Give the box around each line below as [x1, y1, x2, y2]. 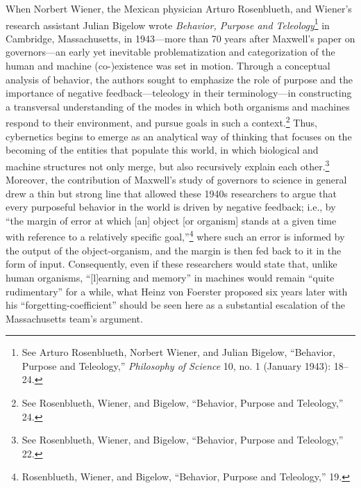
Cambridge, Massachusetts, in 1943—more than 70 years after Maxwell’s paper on [6, 31, 355, 45]
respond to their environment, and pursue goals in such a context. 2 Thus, [6, 113, 317, 130]
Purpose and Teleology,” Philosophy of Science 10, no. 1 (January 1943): [22, 358, 331, 373]
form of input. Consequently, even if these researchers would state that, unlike [6, 257, 337, 271]
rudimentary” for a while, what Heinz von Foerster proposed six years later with [6, 284, 348, 298]
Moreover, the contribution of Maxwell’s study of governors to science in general [6, 172, 347, 187]
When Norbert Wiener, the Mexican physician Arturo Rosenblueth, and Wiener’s [6, 1, 352, 15]
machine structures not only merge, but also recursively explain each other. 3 [6, 156, 330, 173]
